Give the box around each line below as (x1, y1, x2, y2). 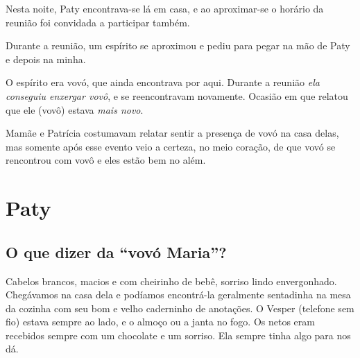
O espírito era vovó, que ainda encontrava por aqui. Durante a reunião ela (6, 75, 320, 89)
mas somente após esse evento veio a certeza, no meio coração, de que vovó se (6, 139, 336, 153)
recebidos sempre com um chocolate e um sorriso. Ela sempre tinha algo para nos (6, 327, 351, 342)
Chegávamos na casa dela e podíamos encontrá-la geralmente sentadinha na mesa (6, 287, 351, 302)
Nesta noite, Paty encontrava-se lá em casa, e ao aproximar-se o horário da (6, 1, 324, 15)
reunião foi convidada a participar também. (6, 15, 190, 29)
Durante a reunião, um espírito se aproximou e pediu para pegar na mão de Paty (6, 38, 350, 53)
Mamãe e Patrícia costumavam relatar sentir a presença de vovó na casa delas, (6, 126, 339, 140)
